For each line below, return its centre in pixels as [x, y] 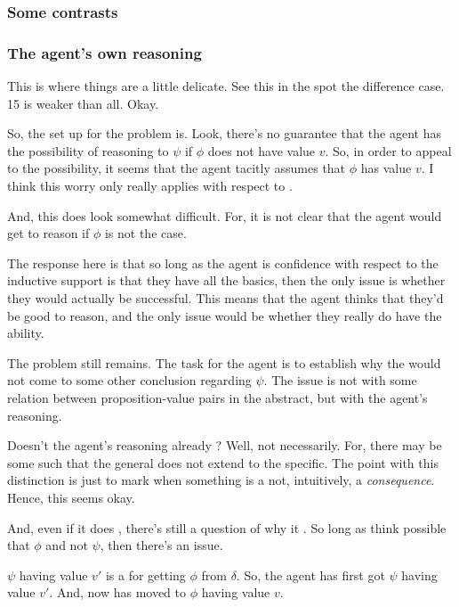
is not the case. [145, 233]
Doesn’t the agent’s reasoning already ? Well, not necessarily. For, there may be [225, 445]
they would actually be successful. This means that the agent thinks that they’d [225, 298]
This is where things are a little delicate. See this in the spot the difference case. [226, 86]
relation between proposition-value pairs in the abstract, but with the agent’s [217, 397]
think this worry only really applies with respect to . [150, 186]
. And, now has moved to [118, 592]
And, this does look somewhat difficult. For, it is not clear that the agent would [225, 215]
